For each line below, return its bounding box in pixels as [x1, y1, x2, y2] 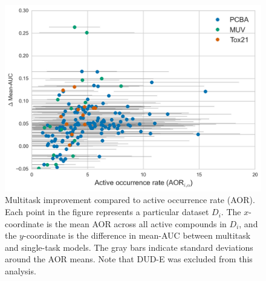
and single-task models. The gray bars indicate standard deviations [5, 241, 253, 253]
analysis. [5, 265, 36, 277]
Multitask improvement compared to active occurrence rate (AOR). [5, 193, 255, 206]
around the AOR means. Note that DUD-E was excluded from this [5, 253, 253, 265]
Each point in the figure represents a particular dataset [5, 205, 209, 218]
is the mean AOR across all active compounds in [46, 217, 227, 230]
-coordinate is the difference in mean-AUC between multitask [23, 229, 251, 242]
